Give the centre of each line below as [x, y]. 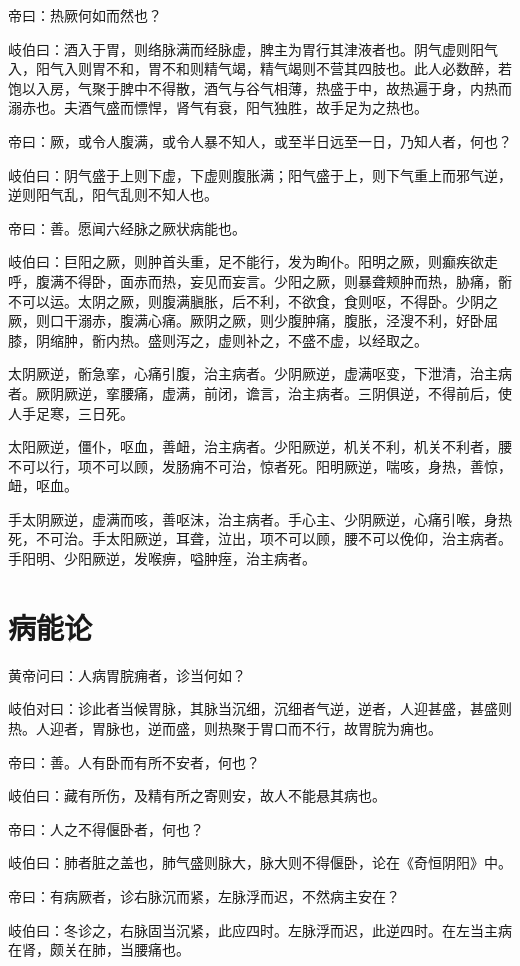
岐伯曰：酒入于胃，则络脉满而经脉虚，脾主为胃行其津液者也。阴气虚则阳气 [253, 48]
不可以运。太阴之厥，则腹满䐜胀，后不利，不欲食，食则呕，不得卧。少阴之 [253, 300]
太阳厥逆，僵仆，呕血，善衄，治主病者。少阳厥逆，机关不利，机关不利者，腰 [260, 446]
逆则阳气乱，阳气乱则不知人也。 [113, 194]
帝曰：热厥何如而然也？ [85, 15]
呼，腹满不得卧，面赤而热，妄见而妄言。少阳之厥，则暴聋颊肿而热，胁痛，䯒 [260, 280]
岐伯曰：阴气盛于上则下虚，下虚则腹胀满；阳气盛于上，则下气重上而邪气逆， [260, 174]
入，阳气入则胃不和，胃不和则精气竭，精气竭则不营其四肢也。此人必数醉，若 [260, 68]
